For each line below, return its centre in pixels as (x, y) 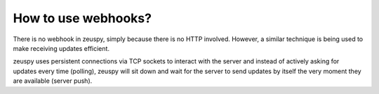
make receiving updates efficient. (61, 48)
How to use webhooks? (82, 18)
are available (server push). (53, 81)
